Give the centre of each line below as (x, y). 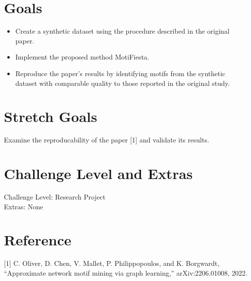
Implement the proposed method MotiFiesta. (82, 57)
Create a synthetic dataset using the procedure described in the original (122, 31)
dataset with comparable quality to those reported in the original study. (123, 83)
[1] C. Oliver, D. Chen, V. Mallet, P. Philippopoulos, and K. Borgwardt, (112, 263)
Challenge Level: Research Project (55, 196)
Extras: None (24, 206)
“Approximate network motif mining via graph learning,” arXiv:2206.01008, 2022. (126, 272)
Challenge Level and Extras (99, 173)
